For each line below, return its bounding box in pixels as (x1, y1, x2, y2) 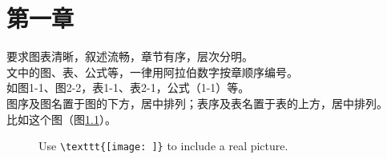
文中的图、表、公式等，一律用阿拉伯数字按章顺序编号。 (6, 63, 298, 80)
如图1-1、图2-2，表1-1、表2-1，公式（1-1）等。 (6, 79, 250, 96)
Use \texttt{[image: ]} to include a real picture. (38, 137, 288, 154)
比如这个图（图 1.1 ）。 (6, 110, 116, 127)
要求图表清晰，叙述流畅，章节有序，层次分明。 (6, 48, 253, 65)
